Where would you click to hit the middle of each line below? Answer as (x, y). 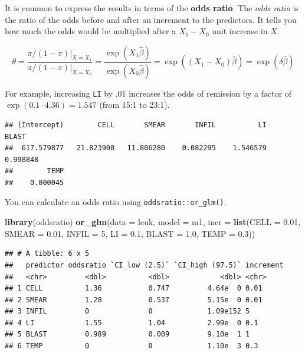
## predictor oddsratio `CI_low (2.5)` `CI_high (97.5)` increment (144, 265)
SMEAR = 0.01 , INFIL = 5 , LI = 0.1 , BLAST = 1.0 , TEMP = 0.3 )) (130, 233)
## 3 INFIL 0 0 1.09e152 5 (127, 311)
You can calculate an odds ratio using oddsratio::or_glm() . (116, 202)
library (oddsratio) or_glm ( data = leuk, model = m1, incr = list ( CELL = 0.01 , (153, 222)
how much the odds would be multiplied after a (91, 31)
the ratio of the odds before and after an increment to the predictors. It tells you (151, 19)
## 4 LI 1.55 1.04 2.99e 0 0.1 (132, 323)
